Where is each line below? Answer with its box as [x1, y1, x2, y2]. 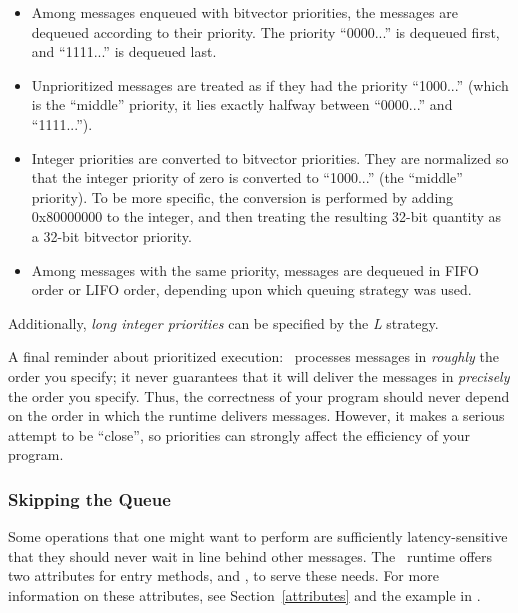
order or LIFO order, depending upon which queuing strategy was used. [31, 279, 472, 300]
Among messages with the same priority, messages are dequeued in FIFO [31, 259, 479, 280]
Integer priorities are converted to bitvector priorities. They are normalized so [31, 147, 509, 168]
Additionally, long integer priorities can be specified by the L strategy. [8, 312, 439, 333]
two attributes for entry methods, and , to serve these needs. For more [8, 565, 439, 586]
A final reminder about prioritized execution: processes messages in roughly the [8, 346, 499, 367]
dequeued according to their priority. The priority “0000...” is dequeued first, [31, 21, 500, 42]
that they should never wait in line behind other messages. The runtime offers [8, 545, 492, 566]
